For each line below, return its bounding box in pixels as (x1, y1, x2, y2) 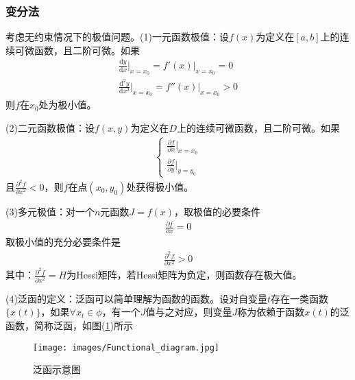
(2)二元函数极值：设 (5, 120, 95, 134)
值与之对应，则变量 (145, 305, 232, 319)
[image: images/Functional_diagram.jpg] (33, 342, 220, 353)
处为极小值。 (38, 97, 97, 112)
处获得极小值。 (126, 179, 194, 193)
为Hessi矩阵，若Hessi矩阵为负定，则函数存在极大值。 (66, 268, 302, 282)
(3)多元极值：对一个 (5, 204, 95, 218)
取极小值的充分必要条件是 (5, 235, 121, 249)
